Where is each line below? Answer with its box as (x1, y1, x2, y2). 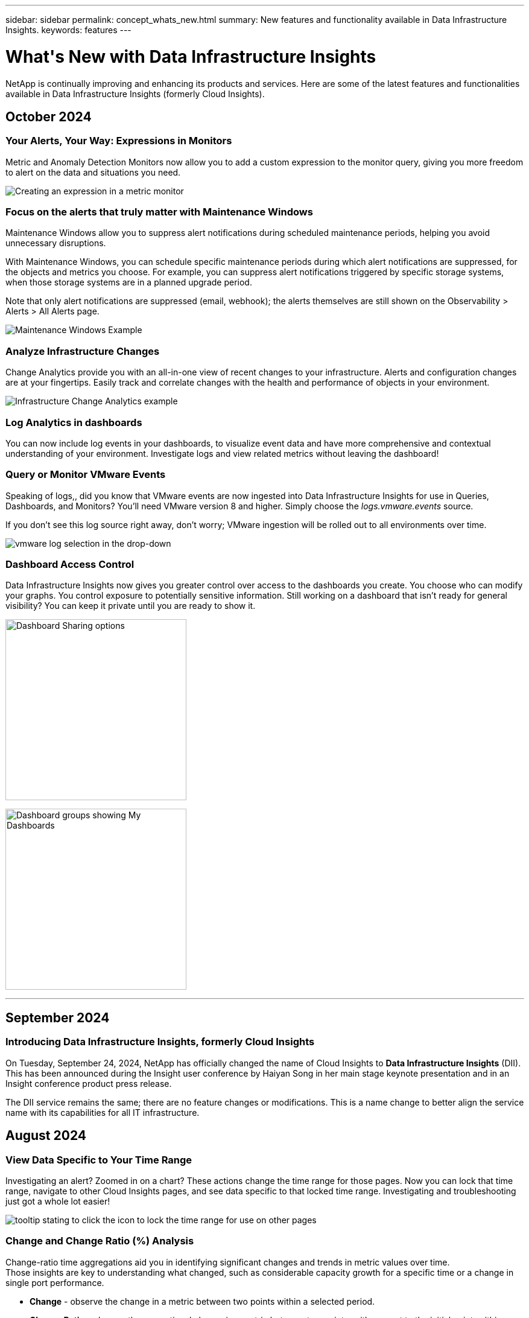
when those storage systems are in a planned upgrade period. (5, 277, 252, 288)
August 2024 (5, 1128, 87, 1144)
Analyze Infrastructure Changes (5, 345, 160, 357)
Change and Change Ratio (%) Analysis (5, 1235, 194, 1247)
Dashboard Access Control (5, 558, 135, 571)
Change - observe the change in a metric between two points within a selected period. (30, 1296, 375, 1307)
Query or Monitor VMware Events (5, 468, 166, 481)
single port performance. (5, 1277, 104, 1288)
